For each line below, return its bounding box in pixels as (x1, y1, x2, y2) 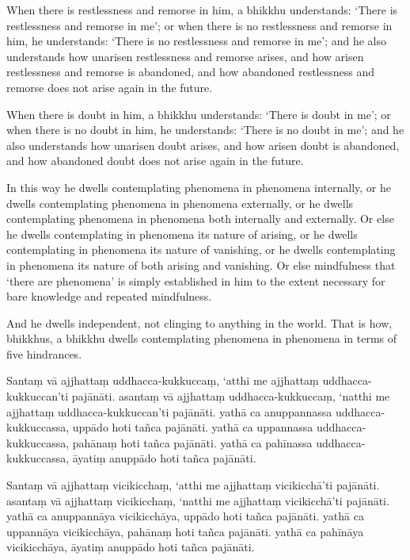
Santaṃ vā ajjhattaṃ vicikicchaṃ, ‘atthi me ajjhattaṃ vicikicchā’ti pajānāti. (6, 477, 380, 493)
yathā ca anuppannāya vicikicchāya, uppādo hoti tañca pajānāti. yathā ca (6, 508, 364, 524)
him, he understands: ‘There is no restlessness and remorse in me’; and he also (6, 33, 387, 49)
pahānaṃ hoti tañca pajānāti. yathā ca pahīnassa (72, 434, 313, 451)
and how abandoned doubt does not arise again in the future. (6, 152, 304, 169)
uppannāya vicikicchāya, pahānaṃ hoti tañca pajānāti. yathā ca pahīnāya (6, 523, 364, 539)
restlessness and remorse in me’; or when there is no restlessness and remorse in (6, 17, 393, 33)
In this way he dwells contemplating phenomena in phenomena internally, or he (6, 178, 391, 195)
